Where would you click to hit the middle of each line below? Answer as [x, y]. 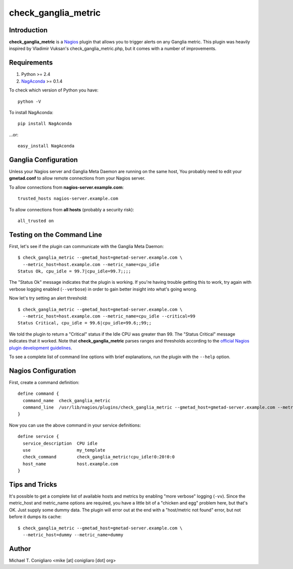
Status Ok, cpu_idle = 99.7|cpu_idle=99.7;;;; [74, 271]
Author [20, 549]
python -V [29, 101]
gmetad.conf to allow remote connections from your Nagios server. [77, 178]
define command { [38, 394]
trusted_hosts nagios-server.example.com [68, 199]
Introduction [28, 30]
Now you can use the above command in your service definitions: [75, 425]
